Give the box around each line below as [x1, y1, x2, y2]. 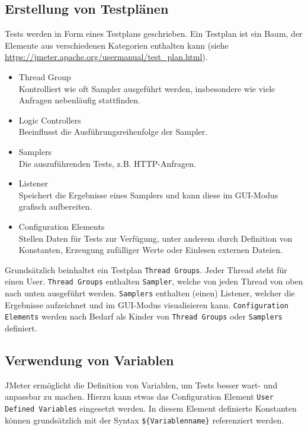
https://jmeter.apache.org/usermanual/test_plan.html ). [5, 50, 208, 63]
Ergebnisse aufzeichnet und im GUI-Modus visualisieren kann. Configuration [5, 298, 288, 311]
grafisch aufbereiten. [18, 200, 92, 213]
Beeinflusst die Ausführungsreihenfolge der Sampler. [18, 125, 208, 138]
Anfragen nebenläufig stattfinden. [18, 94, 140, 106]
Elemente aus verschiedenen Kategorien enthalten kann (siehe [5, 39, 229, 51]
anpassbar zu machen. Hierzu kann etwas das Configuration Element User [5, 390, 274, 403]
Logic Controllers [18, 113, 81, 126]
